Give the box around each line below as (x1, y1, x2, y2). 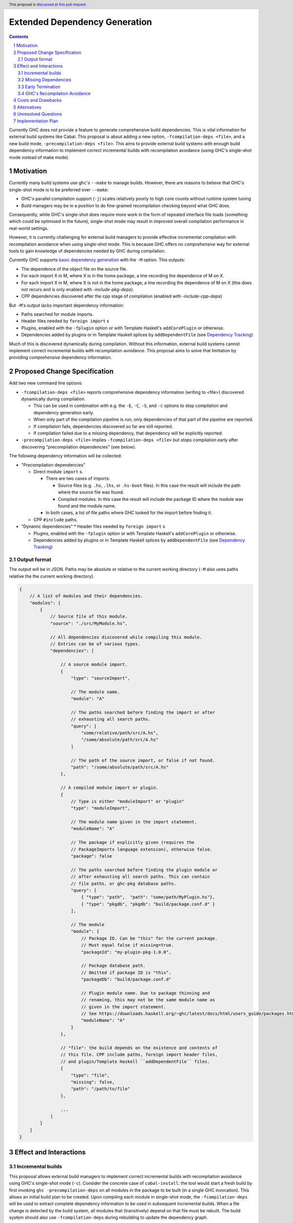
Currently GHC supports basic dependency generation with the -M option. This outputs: (9, 257, 186, 263)
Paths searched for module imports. (21, 311, 94, 317)
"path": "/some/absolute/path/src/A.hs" (71, 764, 169, 770)
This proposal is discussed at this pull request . (9, 2, 87, 7)
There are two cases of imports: (45, 476, 110, 481)
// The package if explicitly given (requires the (71, 839, 195, 845)
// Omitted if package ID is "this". (81, 970, 171, 975)
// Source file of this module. (50, 614, 128, 619)
